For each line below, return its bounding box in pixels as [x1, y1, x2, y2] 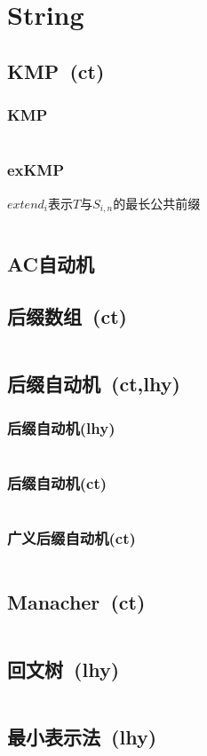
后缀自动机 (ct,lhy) [7, 370, 180, 398]
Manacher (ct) [7, 587, 146, 615]
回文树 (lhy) [7, 656, 120, 683]
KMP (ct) [7, 57, 105, 84]
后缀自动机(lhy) [7, 416, 115, 438]
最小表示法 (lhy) [7, 723, 157, 751]
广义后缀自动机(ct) [7, 527, 136, 549]
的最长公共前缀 [113, 193, 201, 212]
